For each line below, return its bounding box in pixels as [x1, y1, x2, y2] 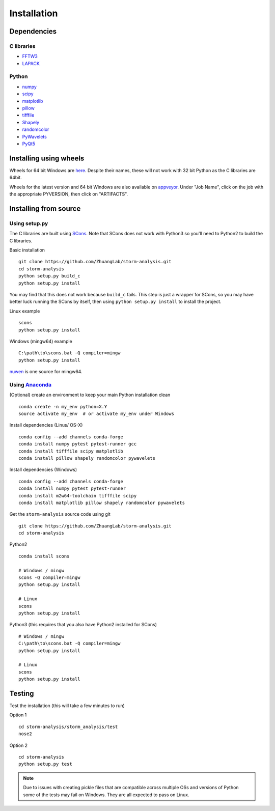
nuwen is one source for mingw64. [9, 369, 82, 375]
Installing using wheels [9, 154, 85, 162]
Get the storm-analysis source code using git [9, 511, 111, 517]
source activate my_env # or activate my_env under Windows [18, 410, 174, 416]
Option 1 [9, 712, 27, 718]
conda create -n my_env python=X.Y [18, 404, 107, 409]
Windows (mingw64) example [9, 338, 72, 344]
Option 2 [9, 742, 28, 748]
